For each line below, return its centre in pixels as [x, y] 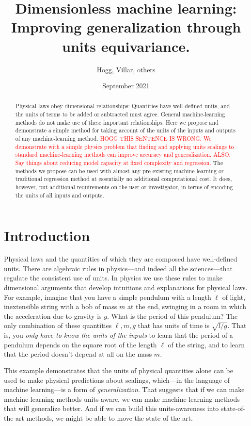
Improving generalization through [126, 27]
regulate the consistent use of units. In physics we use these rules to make [113, 278]
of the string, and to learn [206, 344]
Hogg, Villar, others [126, 69]
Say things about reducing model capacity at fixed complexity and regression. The [119, 163]
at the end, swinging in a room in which [187, 306]
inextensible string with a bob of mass [61, 306]
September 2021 [126, 86]
